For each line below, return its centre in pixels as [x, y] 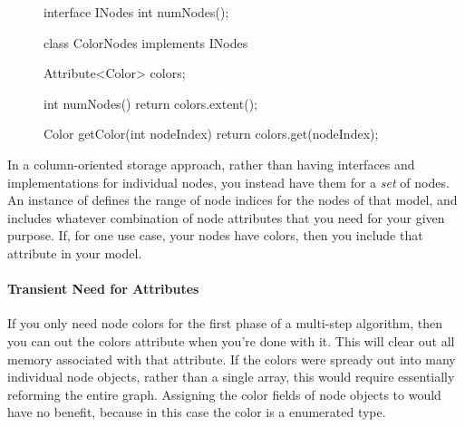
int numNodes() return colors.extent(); [150, 103]
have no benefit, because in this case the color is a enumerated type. [197, 412]
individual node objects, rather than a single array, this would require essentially [231, 377]
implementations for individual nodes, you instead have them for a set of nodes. [228, 182]
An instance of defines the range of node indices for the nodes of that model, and [232, 200]
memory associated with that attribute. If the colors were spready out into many [232, 359]
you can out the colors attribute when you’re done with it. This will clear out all [231, 340]
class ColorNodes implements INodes [146, 42]
